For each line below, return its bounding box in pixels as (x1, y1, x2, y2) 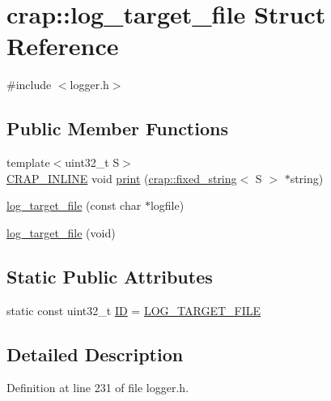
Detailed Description (6, 341, 184, 366)
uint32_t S (65, 154, 120, 171)
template (6, 154, 50, 171)
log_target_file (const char (6, 197, 142, 214)
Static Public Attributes (6, 263, 213, 288)
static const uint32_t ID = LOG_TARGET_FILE (6, 301, 261, 318)
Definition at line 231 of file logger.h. (6, 379, 189, 396)
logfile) (150, 197, 185, 214)
